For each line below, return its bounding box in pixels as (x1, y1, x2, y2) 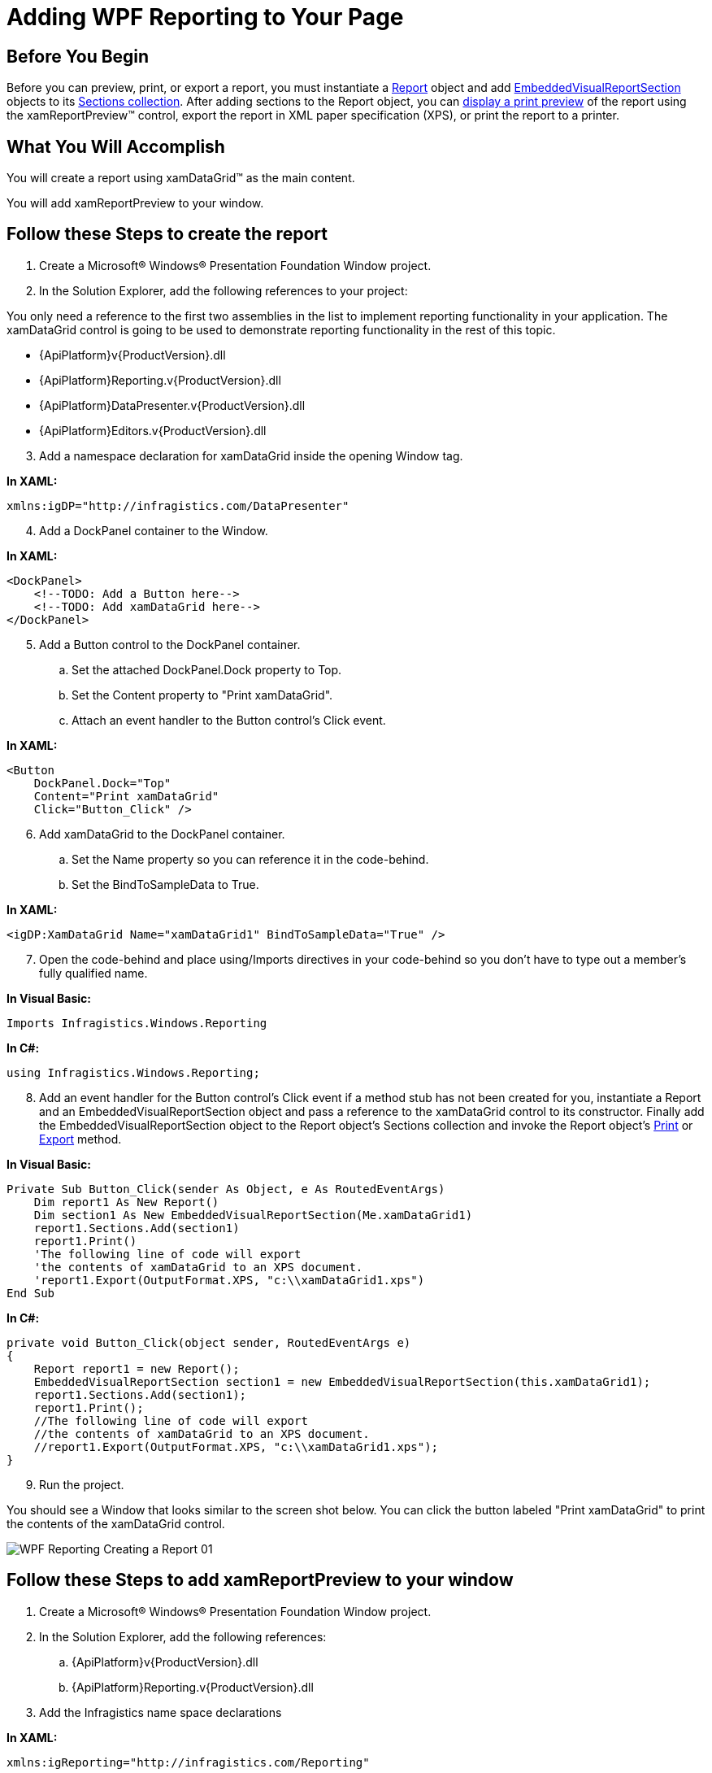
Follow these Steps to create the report (7, 224, 328, 245)
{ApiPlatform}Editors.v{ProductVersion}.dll (39, 423, 267, 438)
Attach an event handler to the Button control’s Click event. (72, 712, 386, 727)
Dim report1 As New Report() (33, 1195, 219, 1209)
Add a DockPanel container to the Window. (39, 523, 268, 538)
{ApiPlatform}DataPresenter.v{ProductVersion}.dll (39, 398, 306, 412)
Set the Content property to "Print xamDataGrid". (72, 687, 333, 702)
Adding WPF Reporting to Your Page (7, 3, 404, 31)
